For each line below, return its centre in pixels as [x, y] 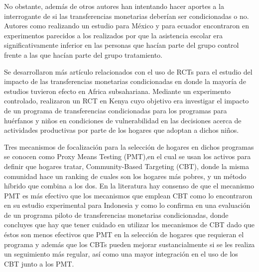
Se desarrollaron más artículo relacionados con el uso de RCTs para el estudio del [128, 71]
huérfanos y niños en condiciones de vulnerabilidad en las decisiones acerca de [123, 120]
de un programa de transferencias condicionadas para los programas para [116, 110]
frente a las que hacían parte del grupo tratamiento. [83, 54]
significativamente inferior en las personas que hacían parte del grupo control [122, 45]
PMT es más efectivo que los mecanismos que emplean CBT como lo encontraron [128, 195]
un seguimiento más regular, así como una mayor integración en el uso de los [121, 254]
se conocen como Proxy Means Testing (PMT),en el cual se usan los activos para [128, 156]
